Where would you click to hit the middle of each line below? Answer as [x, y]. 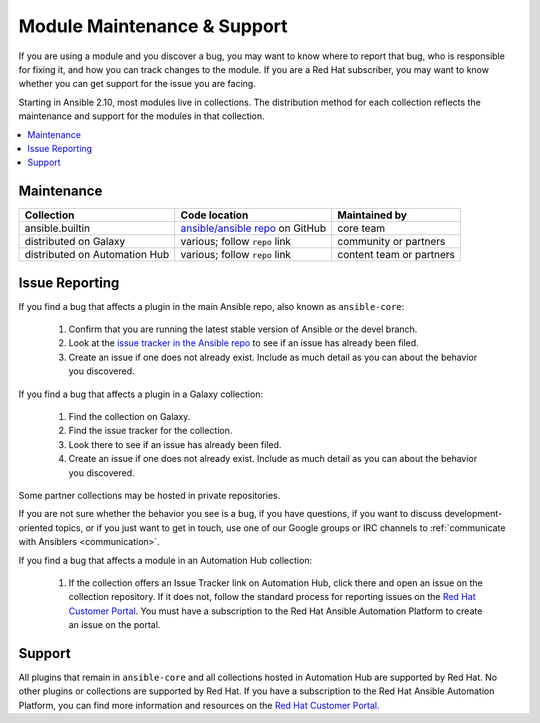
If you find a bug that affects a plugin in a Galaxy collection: [141, 394]
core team [361, 228]
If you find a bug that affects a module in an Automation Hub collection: [165, 560]
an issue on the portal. [114, 625]
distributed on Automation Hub [97, 255]
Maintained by [372, 215]
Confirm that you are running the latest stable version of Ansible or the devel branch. [243, 329]
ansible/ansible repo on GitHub [253, 228]
